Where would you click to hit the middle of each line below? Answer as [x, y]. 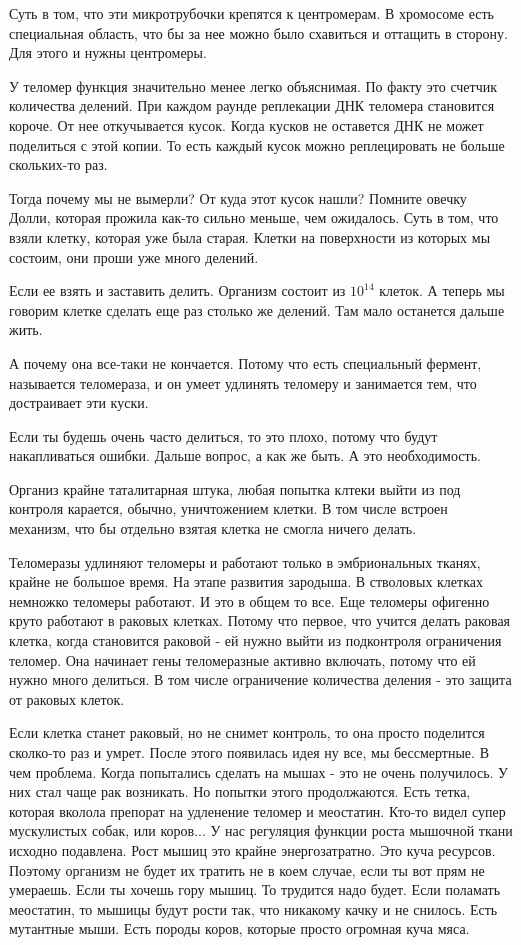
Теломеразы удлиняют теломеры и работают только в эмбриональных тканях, [245, 561]
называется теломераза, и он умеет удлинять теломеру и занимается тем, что [243, 382]
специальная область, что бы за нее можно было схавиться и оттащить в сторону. [258, 32]
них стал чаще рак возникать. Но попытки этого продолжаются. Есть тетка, [240, 791]
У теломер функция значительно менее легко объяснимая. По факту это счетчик [253, 85]
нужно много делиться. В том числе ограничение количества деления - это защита [260, 679]
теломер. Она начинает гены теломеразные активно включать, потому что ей [242, 659]
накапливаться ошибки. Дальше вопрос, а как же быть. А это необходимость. [245, 455]
